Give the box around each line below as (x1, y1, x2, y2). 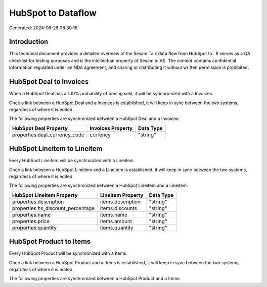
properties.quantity (12, 224, 57, 231)
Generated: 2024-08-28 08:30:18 (9, 25, 78, 31)
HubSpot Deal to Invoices (9, 77, 89, 86)
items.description (100, 198, 141, 205)
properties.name (12, 211, 51, 218)
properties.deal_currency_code (12, 131, 85, 138)
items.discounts (100, 205, 137, 212)
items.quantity (100, 224, 133, 231)
